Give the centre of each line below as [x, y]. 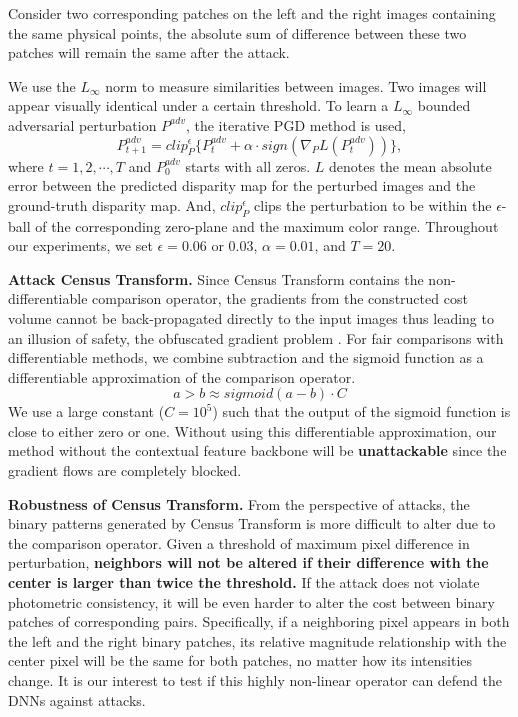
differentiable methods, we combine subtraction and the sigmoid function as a [246, 357]
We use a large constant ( [86, 411]
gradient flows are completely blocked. [125, 470]
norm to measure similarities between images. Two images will [296, 85]
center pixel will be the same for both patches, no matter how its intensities [240, 660]
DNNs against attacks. [77, 699]
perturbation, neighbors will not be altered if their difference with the [248, 562]
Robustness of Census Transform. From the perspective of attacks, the [239, 503]
